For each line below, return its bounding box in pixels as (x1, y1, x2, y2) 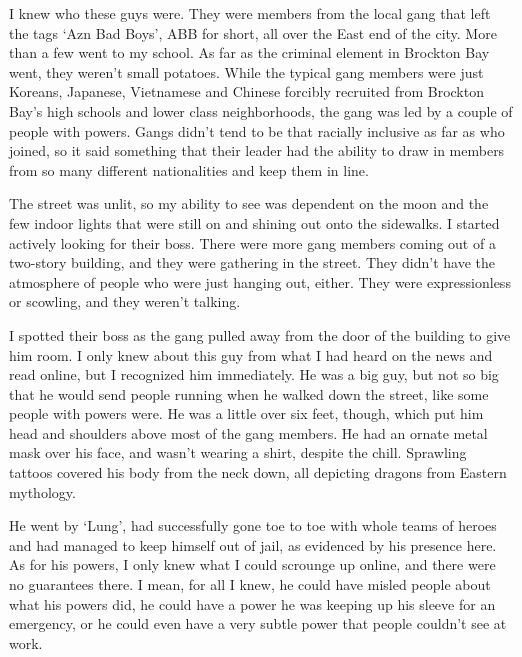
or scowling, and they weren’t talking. (9, 291, 241, 312)
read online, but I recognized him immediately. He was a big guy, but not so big (9, 364, 499, 385)
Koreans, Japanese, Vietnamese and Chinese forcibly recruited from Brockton (9, 81, 484, 102)
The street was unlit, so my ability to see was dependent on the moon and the (9, 193, 489, 214)
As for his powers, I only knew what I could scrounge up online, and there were (9, 554, 496, 575)
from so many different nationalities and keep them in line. (9, 159, 369, 180)
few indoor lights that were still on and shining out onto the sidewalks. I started (9, 212, 500, 233)
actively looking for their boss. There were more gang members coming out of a (9, 232, 496, 253)
